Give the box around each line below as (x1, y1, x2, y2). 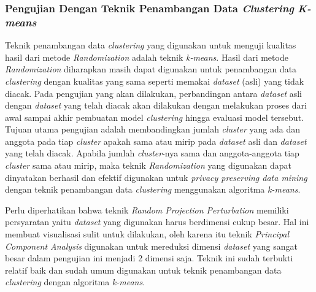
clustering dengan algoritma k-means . (5, 275, 145, 288)
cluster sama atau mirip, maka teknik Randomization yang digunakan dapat (5, 159, 292, 172)
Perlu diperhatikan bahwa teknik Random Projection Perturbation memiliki (5, 203, 289, 216)
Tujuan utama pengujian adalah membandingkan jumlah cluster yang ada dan (5, 123, 300, 136)
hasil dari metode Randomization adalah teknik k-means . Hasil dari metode (5, 50, 288, 63)
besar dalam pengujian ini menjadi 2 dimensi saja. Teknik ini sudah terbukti (5, 252, 293, 264)
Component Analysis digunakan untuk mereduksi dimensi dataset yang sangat (5, 239, 298, 252)
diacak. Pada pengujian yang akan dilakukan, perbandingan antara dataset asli (5, 86, 303, 99)
